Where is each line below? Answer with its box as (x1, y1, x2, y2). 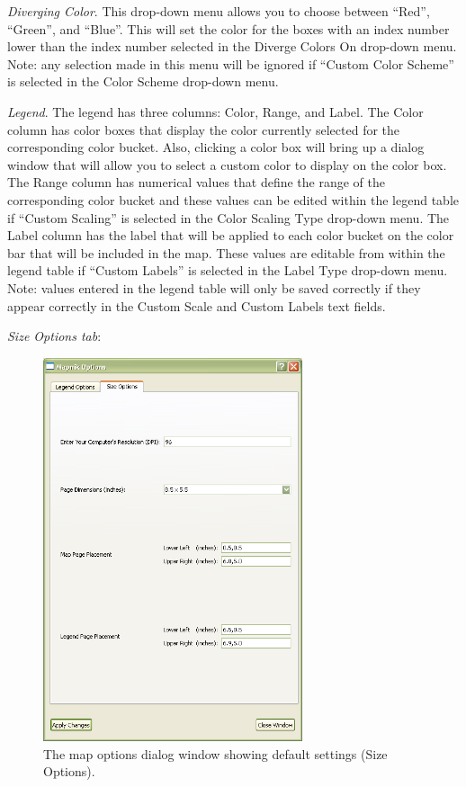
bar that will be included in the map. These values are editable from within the (7, 243, 445, 262)
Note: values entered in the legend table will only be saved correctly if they (7, 278, 421, 297)
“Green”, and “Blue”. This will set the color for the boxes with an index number (7, 19, 450, 38)
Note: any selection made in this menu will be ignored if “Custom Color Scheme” (7, 54, 454, 73)
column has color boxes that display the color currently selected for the (7, 120, 400, 139)
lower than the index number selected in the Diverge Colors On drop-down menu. (7, 37, 457, 56)
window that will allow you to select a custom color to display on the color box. (7, 155, 447, 174)
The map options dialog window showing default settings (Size (43, 744, 388, 763)
